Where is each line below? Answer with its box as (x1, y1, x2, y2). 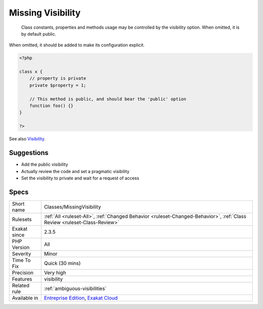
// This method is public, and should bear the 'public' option (29, 96, 187, 102)
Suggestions (9, 149, 49, 157)
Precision (12, 269, 34, 276)
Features (12, 275, 33, 282)
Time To (12, 256, 31, 263)
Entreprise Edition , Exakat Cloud (44, 294, 118, 301)
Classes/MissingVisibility (44, 203, 101, 210)
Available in (12, 294, 38, 301)
